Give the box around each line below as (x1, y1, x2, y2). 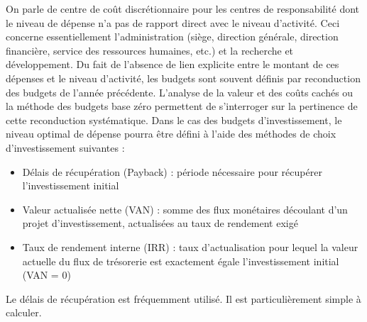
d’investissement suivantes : (6, 140, 125, 155)
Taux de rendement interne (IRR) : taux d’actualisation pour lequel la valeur (22, 239, 358, 254)
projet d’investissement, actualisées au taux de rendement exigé (22, 216, 298, 231)
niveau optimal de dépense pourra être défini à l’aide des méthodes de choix (6, 126, 336, 141)
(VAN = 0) (22, 267, 71, 282)
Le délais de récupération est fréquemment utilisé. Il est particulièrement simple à (6, 291, 361, 306)
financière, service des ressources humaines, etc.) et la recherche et (6, 43, 294, 57)
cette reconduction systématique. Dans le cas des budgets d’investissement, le (6, 112, 342, 127)
